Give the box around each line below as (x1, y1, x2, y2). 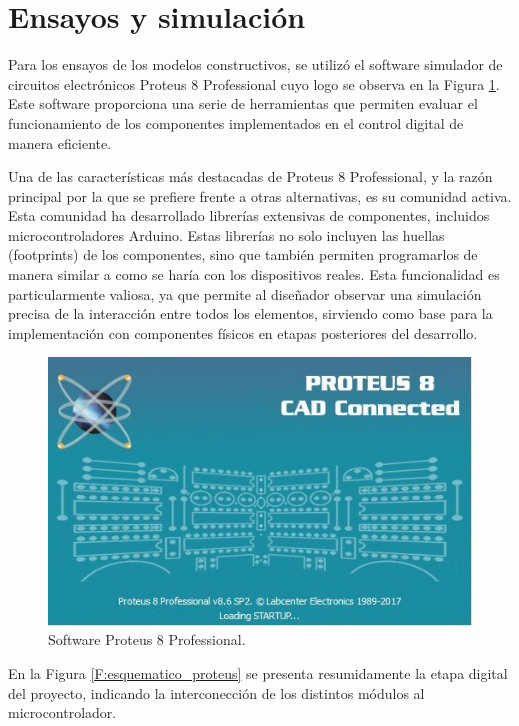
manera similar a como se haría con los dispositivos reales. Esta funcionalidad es (8, 264, 500, 285)
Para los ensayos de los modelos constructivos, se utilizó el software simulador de (8, 54, 503, 75)
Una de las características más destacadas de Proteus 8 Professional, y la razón (8, 166, 493, 187)
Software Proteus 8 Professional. (48, 629, 246, 650)
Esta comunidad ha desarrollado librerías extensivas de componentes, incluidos (8, 205, 490, 226)
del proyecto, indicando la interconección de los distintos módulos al (8, 682, 425, 703)
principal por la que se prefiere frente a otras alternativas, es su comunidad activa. (8, 185, 512, 206)
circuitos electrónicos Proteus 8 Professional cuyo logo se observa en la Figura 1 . (8, 73, 500, 94)
